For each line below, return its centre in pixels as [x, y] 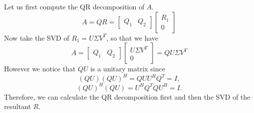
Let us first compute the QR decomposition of [74, 6]
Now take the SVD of [37, 37]
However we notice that [40, 69]
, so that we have [132, 37]
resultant [18, 106]
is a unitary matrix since [128, 69]
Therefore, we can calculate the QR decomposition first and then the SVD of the [127, 96]
